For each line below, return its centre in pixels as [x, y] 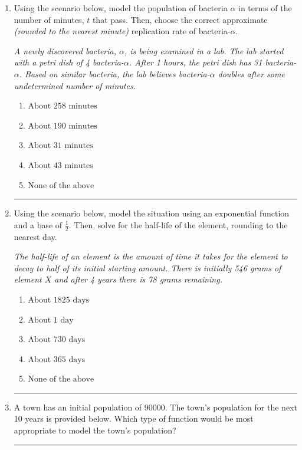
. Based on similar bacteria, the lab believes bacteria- [114, 73]
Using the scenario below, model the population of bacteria [121, 8]
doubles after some [251, 73]
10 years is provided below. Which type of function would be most [134, 418]
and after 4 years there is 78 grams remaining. [138, 279]
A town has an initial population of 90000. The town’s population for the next [155, 407]
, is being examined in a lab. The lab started [204, 50]
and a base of [38, 224]
